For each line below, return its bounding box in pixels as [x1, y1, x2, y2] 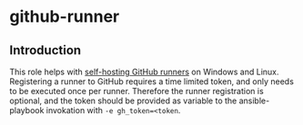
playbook [9, 105, 45, 115]
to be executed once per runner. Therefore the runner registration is [9, 86, 264, 96]
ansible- [238, 95, 270, 106]
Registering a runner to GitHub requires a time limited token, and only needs [9, 76, 294, 87]
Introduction [9, 43, 82, 58]
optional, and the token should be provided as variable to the [9, 95, 237, 106]
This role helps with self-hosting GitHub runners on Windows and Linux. [9, 66, 279, 77]
